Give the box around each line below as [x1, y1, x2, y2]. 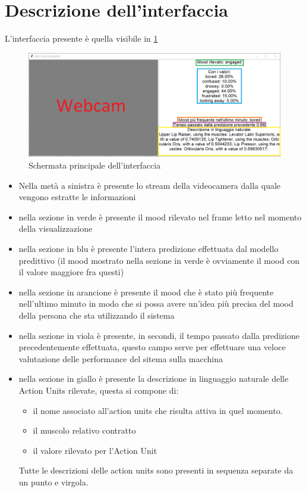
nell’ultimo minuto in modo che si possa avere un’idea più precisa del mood [18, 297, 294, 310]
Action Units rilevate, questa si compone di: [18, 384, 179, 396]
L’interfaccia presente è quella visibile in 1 [5, 32, 158, 45]
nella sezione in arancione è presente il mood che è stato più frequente [18, 285, 274, 298]
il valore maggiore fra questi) [18, 266, 124, 278]
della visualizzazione [18, 222, 93, 235]
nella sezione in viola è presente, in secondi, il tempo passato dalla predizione [18, 329, 299, 341]
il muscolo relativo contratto [33, 424, 136, 437]
